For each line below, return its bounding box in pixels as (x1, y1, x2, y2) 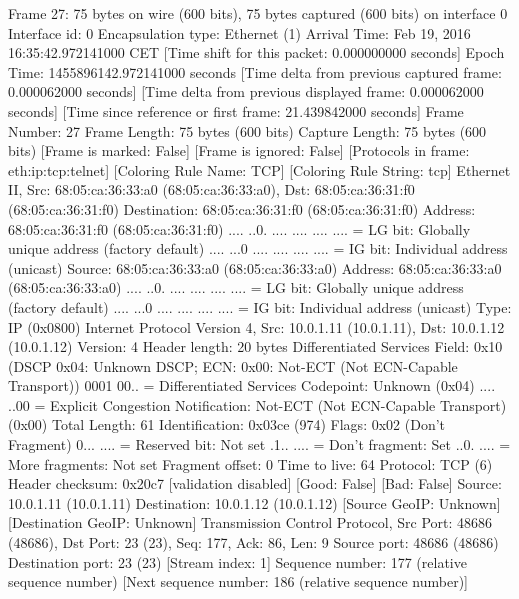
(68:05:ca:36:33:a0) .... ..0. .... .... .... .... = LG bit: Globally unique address (8, 277, 464, 298)
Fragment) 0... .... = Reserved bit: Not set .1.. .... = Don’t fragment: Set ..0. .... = (8, 434, 511, 455)
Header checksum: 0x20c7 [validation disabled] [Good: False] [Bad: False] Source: (8, 473, 502, 494)
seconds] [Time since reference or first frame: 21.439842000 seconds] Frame (8, 100, 464, 121)
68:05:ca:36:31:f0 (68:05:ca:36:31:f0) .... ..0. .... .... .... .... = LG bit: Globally (8, 218, 471, 239)
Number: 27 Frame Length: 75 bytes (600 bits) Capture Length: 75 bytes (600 (8, 120, 487, 141)
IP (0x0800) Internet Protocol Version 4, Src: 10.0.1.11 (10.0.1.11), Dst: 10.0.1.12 (8, 316, 505, 337)
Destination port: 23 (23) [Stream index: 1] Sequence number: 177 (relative (8, 551, 467, 572)
